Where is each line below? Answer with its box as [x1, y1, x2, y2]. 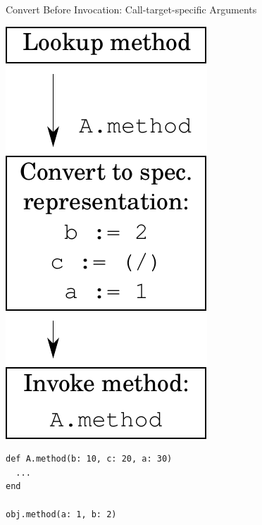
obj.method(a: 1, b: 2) [6, 509, 117, 519]
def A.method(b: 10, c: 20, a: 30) [6, 454, 173, 464]
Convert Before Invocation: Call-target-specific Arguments [6, 2, 257, 16]
